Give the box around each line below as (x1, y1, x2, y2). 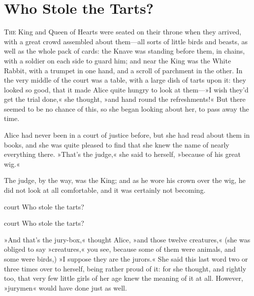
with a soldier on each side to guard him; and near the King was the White (4, 55, 231, 65)
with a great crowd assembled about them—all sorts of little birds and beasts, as (4, 36, 248, 46)
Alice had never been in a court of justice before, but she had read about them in (4, 130, 250, 140)
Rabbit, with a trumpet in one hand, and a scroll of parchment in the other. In (4, 65, 243, 75)
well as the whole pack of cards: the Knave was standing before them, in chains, (4, 46, 245, 56)
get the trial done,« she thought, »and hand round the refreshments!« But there (4, 94, 246, 104)
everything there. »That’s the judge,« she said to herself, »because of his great (4, 149, 241, 159)
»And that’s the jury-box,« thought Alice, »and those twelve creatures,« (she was (4, 234, 251, 244)
